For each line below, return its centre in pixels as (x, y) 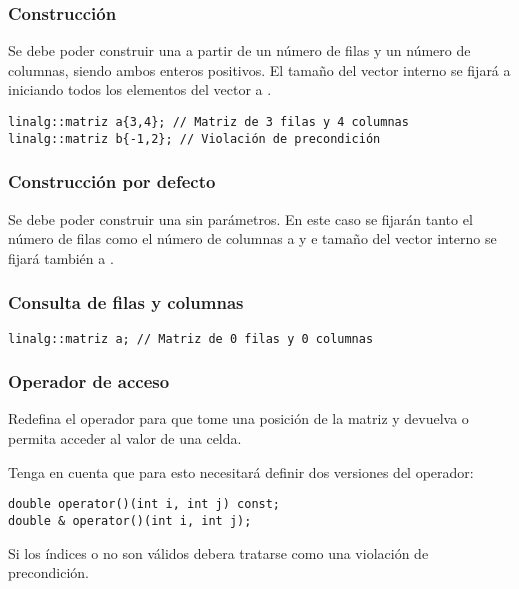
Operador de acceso (89, 381)
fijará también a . (61, 257)
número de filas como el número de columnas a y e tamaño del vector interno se (252, 238)
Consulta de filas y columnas (126, 302)
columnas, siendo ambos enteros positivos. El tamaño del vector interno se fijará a (259, 69)
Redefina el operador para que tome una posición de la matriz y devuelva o (238, 418)
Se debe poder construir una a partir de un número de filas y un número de (239, 50)
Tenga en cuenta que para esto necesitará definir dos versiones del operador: (241, 471)
